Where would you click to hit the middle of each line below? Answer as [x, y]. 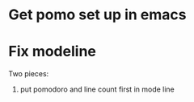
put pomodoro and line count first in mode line [97, 89]
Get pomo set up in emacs [98, 15]
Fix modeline [53, 52]
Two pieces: [29, 74]
